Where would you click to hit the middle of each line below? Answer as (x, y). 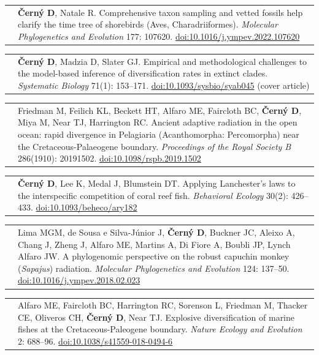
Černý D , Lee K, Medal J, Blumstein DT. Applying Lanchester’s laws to (157, 183)
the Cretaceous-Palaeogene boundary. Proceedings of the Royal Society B (155, 146)
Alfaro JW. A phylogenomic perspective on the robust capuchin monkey (154, 256)
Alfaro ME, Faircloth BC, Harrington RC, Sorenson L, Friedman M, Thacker (163, 305)
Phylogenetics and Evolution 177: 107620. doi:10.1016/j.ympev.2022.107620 (159, 36)
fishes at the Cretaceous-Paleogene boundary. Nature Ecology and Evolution (160, 329)
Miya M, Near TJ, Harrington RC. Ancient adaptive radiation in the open (158, 122)
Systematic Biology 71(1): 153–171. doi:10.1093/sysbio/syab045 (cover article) (164, 85)
